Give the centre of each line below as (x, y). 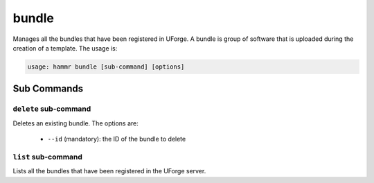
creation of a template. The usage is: (65, 48)
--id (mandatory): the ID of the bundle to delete (117, 139)
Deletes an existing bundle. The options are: (75, 123)
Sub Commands (48, 89)
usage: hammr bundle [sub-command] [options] (106, 67)
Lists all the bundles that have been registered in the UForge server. (109, 171)
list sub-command (48, 157)
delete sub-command (52, 109)
